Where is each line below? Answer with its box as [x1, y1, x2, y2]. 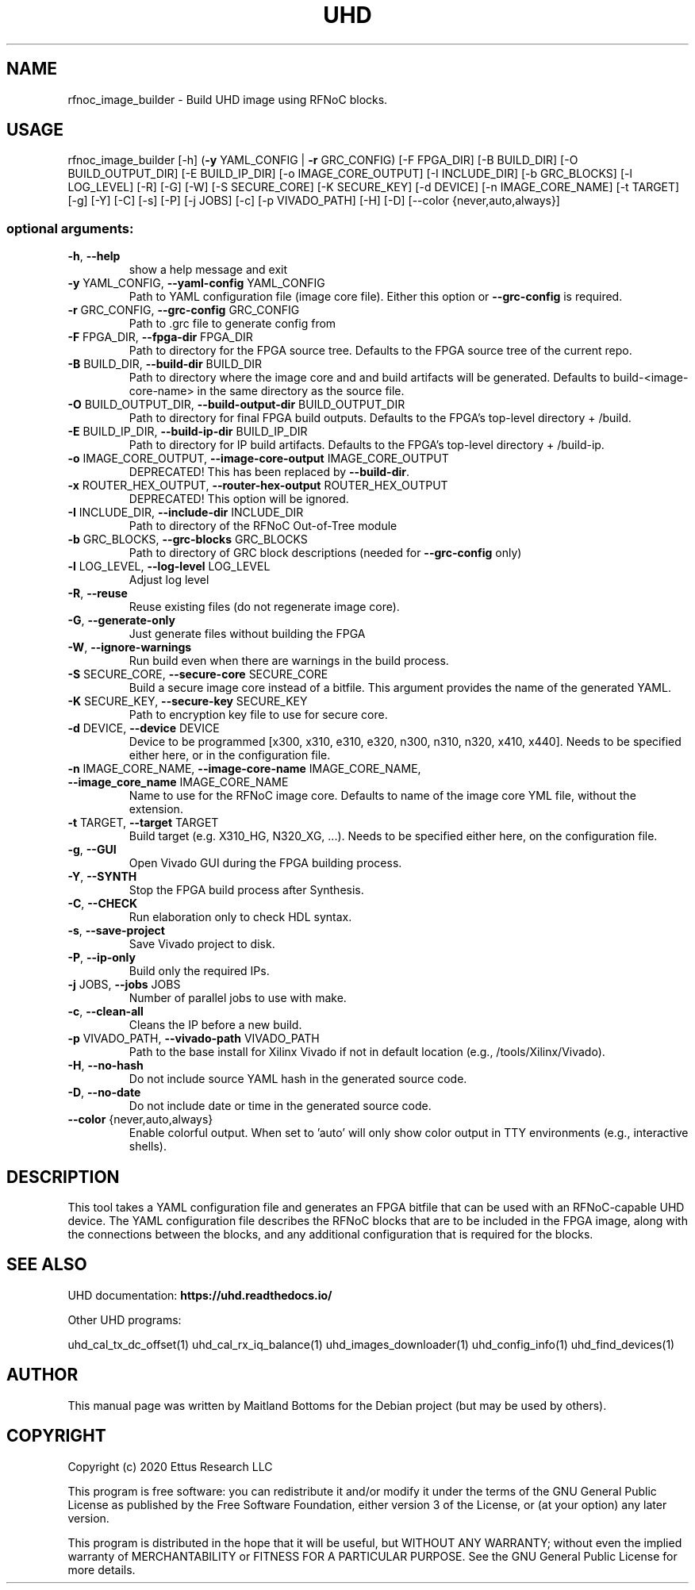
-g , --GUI [67, 843, 117, 857]
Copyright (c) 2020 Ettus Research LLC [67, 1459, 273, 1473]
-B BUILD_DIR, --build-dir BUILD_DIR [67, 357, 263, 371]
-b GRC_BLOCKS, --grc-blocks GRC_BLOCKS [67, 532, 308, 547]
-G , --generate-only [67, 613, 175, 628]
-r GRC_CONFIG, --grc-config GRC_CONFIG [67, 303, 300, 317]
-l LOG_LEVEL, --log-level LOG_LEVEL [67, 559, 271, 574]
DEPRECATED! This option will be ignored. [129, 492, 349, 506]
